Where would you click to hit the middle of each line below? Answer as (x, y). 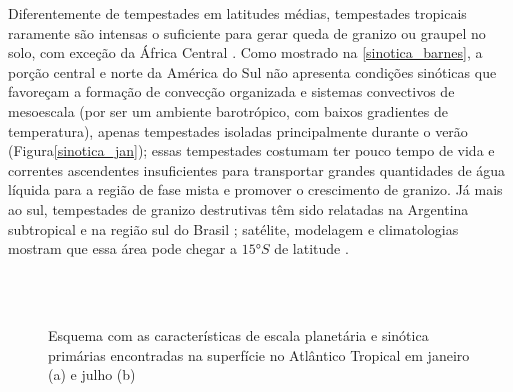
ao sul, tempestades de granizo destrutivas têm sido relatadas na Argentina (238, 208)
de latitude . (311, 248)
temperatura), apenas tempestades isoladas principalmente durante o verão (238, 130)
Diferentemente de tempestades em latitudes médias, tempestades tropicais (237, 13)
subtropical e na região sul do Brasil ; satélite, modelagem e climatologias (233, 228)
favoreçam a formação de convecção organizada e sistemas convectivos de (231, 91)
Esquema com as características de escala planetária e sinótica (238, 334)
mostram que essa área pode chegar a (122, 248)
